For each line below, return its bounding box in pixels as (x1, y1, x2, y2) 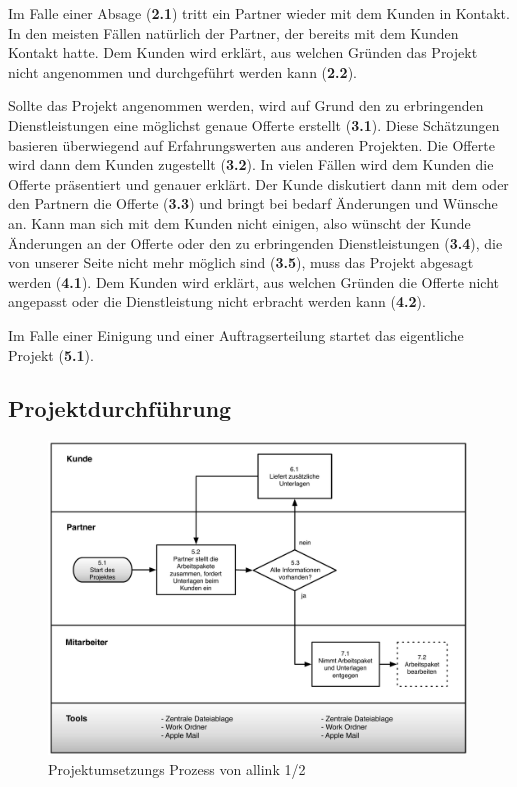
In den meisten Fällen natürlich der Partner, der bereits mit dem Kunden (8, 22, 459, 43)
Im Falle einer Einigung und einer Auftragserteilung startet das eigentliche (8, 324, 464, 345)
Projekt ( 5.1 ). (8, 344, 94, 365)
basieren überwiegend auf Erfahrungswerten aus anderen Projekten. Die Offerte (8, 134, 495, 155)
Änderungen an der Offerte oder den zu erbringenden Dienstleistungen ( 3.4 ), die (8, 232, 503, 253)
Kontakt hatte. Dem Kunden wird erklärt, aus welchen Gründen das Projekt (8, 42, 478, 63)
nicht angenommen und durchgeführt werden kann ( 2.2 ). (8, 61, 357, 82)
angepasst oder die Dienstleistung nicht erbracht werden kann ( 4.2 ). (8, 291, 426, 312)
